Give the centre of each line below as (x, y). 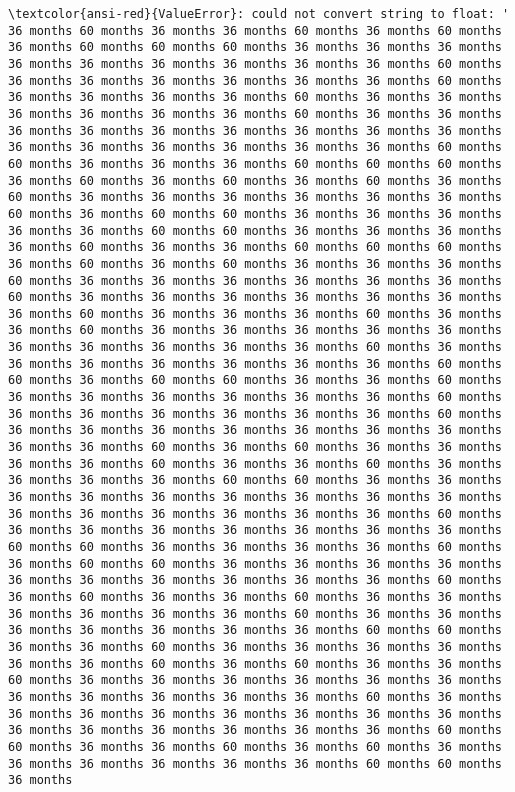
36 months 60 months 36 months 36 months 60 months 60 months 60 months (255, 247)
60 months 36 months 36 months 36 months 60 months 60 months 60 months (255, 163)
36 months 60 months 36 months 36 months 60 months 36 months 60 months (255, 30)
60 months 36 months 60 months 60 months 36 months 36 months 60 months (255, 380)
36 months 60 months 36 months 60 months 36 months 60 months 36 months (255, 180)
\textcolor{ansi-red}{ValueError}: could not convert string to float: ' (259, 14)
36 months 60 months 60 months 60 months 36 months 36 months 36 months (255, 47)
